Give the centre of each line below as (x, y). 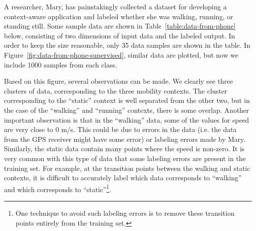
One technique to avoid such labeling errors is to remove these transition (125, 213)
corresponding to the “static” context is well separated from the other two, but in (127, 100)
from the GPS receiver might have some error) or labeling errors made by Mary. (125, 139)
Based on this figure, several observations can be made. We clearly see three (119, 81)
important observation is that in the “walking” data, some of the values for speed (127, 119)
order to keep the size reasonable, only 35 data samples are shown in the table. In (127, 45)
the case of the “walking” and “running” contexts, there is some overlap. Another (127, 110)
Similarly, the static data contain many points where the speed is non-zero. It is (124, 148)
